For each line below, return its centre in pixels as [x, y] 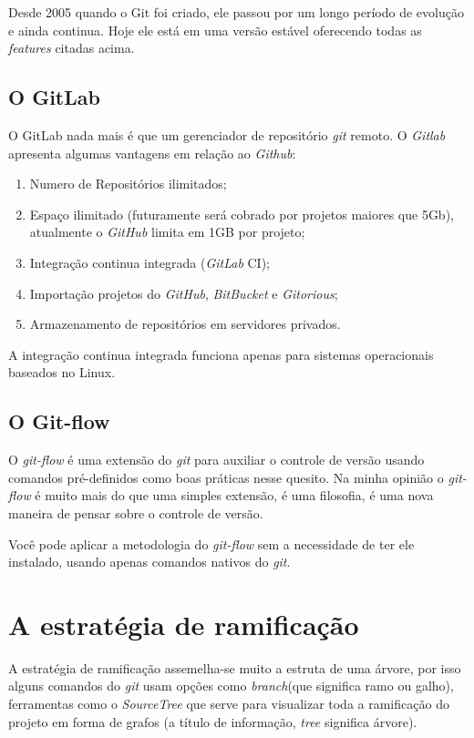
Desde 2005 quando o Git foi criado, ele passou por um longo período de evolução [236, 12]
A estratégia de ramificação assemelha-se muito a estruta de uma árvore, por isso [235, 667]
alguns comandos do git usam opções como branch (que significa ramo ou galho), [231, 686]
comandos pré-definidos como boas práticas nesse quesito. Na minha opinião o [226, 477]
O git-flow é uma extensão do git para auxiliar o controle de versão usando [216, 460]
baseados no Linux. [62, 372]
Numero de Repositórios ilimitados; [128, 184]
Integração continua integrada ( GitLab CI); [150, 262]
